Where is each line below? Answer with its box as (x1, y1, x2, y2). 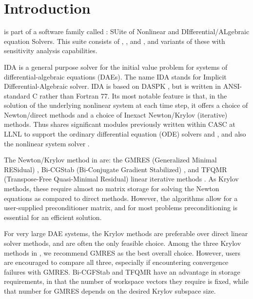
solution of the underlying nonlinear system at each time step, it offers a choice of (4, 100, 248, 110)
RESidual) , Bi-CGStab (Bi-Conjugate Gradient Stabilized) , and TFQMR (4, 164, 227, 174)
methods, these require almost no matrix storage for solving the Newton (4, 183, 219, 194)
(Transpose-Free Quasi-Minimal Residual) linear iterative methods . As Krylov (4, 174, 239, 184)
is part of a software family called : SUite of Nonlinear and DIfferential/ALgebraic (4, 26, 250, 37)
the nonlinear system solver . (4, 138, 90, 148)
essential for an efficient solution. (4, 212, 102, 222)
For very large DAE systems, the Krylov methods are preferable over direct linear (4, 228, 248, 239)
